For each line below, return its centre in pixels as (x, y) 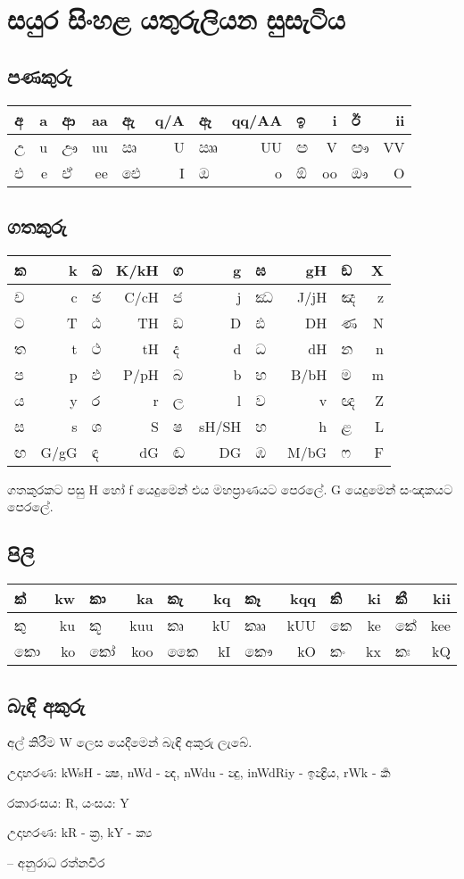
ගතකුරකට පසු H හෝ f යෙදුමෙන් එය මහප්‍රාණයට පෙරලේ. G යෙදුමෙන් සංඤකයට (230, 489)
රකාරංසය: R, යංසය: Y (68, 802)
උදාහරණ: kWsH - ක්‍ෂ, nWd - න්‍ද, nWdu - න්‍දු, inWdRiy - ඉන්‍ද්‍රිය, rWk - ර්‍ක (199, 771)
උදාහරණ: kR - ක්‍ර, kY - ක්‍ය (80, 832)
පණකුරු (40, 75)
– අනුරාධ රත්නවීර (56, 862)
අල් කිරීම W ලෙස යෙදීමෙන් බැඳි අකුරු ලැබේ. (130, 742)
